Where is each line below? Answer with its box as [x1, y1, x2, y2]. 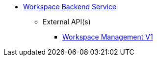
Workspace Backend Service [23, 2, 117, 11]
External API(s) [43, 18, 91, 26]
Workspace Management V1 [62, 33, 153, 41]
